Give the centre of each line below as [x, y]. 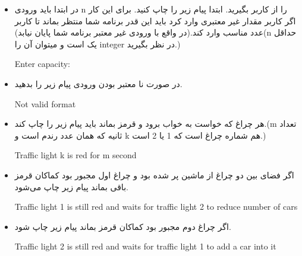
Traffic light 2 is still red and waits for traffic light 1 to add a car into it [145, 246]
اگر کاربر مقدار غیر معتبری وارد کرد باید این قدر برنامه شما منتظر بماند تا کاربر [155, 20]
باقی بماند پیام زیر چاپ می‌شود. [71, 186]
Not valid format [45, 103]
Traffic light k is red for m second [75, 155]
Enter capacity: [42, 64]
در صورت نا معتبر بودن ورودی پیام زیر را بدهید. [98, 83]
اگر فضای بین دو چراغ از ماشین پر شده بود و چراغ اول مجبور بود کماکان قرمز [154, 175]
